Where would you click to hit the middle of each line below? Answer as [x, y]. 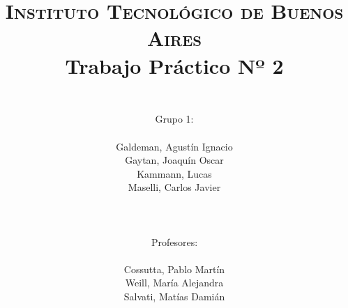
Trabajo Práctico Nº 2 [174, 65]
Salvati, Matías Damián [174, 297]
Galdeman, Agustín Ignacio [174, 146]
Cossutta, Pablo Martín [174, 269]
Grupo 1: [174, 119]
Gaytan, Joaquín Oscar [174, 160]
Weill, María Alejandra [174, 283]
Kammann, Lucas [174, 173]
